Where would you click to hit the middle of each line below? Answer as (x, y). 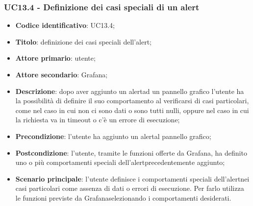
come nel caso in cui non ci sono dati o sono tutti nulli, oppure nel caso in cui (132, 110)
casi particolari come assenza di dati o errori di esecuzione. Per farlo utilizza (130, 188)
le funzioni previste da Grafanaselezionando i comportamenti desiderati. (123, 197)
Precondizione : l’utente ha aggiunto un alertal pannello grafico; (113, 136)
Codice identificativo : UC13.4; (65, 25)
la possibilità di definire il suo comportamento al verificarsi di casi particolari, (132, 101)
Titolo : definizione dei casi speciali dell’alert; (83, 41)
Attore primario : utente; (55, 58)
